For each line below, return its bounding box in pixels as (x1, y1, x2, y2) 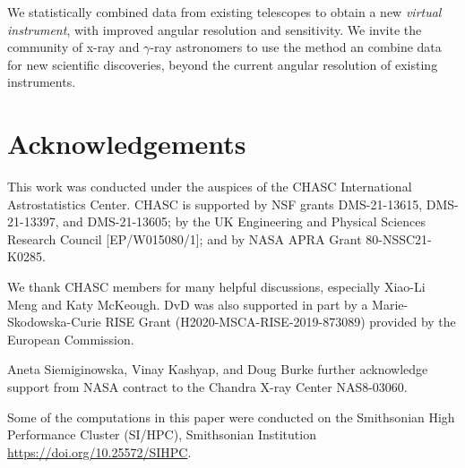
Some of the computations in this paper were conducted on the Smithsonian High (7, 407, 455, 426)
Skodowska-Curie (7, 312, 101, 331)
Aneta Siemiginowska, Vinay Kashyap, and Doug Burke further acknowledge (7, 360, 428, 379)
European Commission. (7, 329, 134, 348)
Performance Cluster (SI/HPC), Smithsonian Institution (7, 425, 316, 444)
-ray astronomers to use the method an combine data (150, 38, 442, 56)
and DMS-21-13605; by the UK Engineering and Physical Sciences (63, 212, 426, 231)
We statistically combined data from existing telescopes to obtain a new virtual (7, 3, 442, 21)
